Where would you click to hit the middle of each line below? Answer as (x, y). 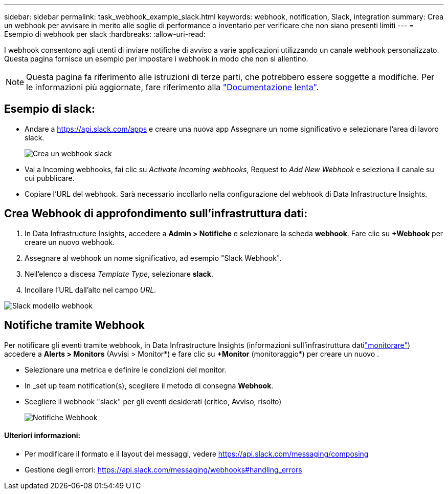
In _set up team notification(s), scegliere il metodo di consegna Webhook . (149, 385)
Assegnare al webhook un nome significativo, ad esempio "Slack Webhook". (153, 258)
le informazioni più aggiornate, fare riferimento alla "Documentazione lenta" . (173, 87)
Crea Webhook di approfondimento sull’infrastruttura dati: (156, 214)
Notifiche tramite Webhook (74, 325)
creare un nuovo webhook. (70, 242)
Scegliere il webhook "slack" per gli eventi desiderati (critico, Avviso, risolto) (153, 401)
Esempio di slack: (50, 109)
